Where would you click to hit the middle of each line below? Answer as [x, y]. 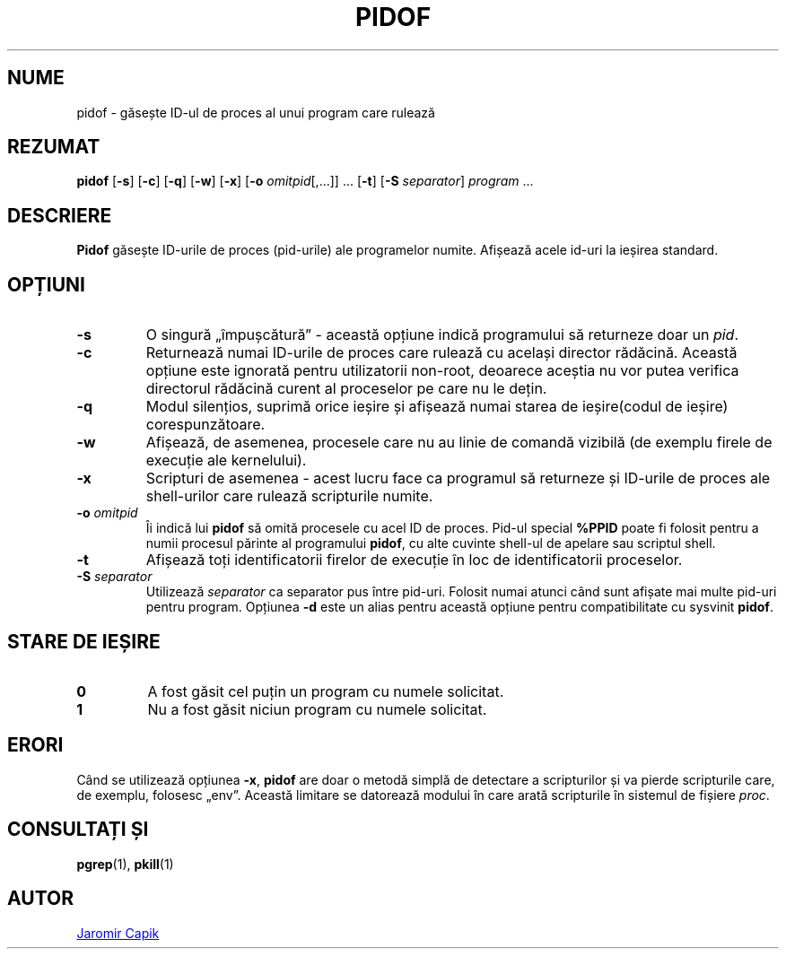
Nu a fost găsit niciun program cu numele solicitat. [317, 709]
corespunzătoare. [205, 425]
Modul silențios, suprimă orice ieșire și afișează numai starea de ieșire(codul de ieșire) [437, 407]
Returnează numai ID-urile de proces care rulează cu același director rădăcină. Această [441, 353]
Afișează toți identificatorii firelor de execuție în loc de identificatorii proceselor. [414, 560]
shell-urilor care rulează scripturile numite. [289, 496]
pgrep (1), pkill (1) [125, 864]
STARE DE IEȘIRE [84, 641]
